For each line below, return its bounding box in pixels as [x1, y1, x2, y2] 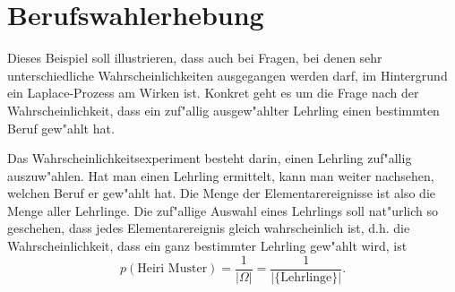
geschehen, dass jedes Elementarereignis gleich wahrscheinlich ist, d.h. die [7, 219, 410, 237]
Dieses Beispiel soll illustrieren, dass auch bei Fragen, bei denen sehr [7, 48, 382, 67]
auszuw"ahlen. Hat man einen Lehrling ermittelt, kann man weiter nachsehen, [7, 166, 434, 185]
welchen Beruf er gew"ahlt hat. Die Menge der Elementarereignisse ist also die [7, 184, 435, 202]
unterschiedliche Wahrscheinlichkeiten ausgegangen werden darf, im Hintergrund [7, 65, 448, 84]
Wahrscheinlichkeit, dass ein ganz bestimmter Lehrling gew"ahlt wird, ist [7, 236, 408, 255]
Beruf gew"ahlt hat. [7, 118, 115, 137]
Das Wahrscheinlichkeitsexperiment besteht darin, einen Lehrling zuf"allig [7, 149, 412, 167]
